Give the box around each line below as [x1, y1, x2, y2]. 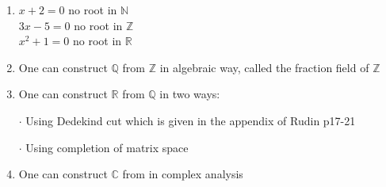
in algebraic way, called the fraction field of [159, 59, 369, 75]
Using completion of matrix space [25, 139, 189, 155]
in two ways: [159, 86, 220, 102]
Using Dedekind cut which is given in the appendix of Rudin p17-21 [25, 112, 356, 128]
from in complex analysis [122, 166, 243, 182]
